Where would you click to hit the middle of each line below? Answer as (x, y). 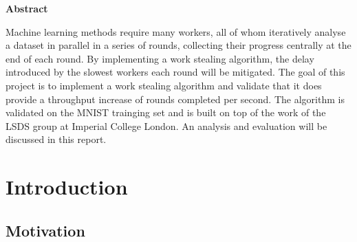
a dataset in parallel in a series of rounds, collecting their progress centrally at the (178, 45)
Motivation (45, 230)
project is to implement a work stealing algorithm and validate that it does (164, 85)
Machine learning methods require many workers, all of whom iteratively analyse (176, 31)
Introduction (67, 187)
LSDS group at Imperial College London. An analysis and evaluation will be (166, 125)
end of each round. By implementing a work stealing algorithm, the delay (160, 58)
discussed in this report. (56, 139)
